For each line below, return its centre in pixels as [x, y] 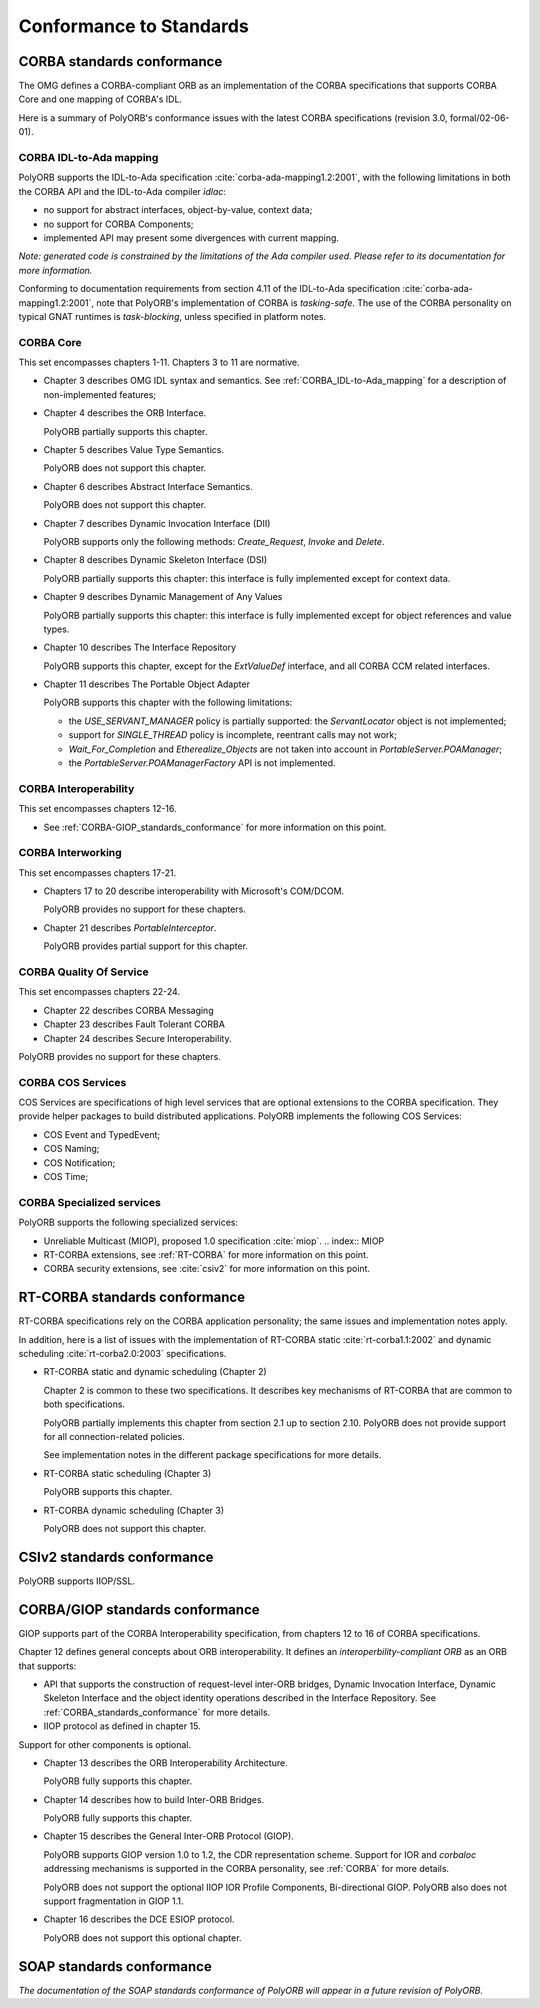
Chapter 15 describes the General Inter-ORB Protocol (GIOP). [168, 1836]
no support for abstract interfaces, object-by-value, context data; [178, 210]
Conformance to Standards [133, 26]
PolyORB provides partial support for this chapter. [146, 946]
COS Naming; [71, 1149]
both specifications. [84, 1404]
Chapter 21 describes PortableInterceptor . [130, 927]
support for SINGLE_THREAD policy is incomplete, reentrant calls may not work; [232, 735]
